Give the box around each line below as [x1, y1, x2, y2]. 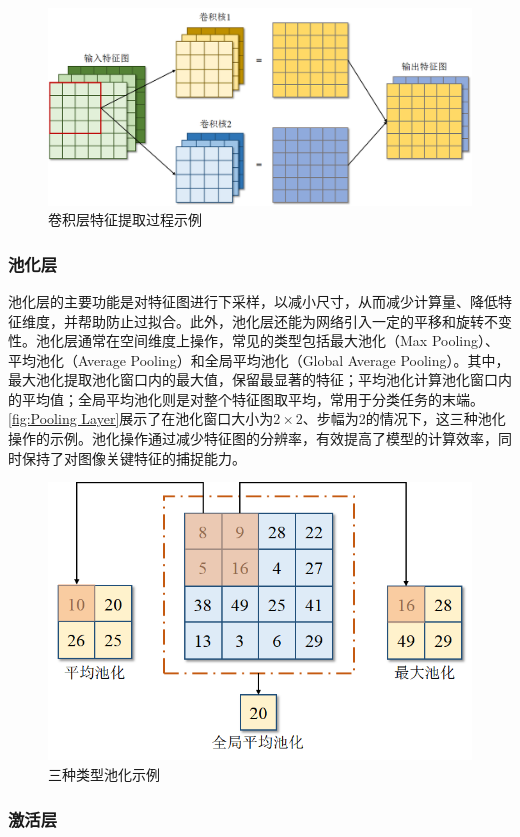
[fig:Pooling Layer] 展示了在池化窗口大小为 [8, 408, 274, 429]
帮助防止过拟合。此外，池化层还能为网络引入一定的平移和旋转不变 [77, 310, 512, 331]
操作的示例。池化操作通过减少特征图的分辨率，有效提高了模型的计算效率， [8, 428, 498, 449]
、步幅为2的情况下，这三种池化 [302, 408, 506, 429]
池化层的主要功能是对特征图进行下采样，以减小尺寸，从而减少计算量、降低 [8, 290, 498, 311]
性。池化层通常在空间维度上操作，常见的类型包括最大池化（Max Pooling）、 [8, 330, 499, 351]
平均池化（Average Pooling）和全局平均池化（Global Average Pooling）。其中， [8, 349, 510, 370]
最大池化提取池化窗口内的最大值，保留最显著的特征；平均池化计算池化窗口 [8, 369, 498, 390]
